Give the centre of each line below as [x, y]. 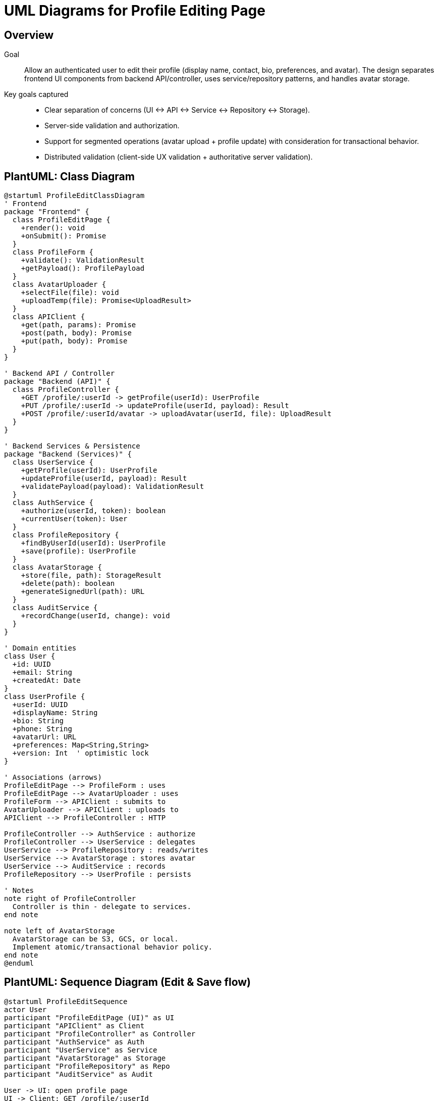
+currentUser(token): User [74, 519]
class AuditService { [55, 608]
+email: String [42, 672]
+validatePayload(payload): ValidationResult [113, 487]
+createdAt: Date [46, 681]
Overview [29, 35]
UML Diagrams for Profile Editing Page [135, 11]
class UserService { [53, 462]
